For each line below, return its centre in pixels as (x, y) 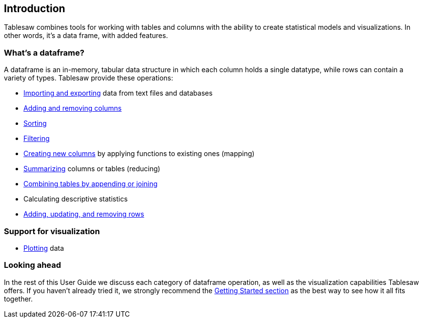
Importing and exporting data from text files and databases (118, 93)
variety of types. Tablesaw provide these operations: (89, 78)
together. (19, 299)
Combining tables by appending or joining (91, 184)
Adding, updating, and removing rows (84, 214)
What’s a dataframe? (44, 52)
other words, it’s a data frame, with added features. (86, 36)
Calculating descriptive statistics (76, 199)
